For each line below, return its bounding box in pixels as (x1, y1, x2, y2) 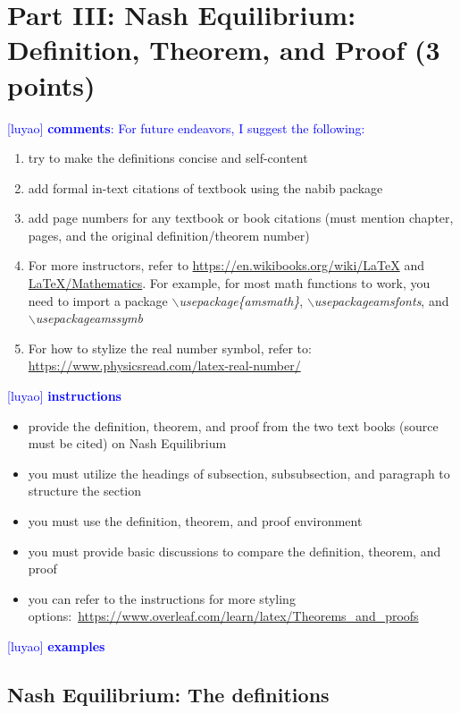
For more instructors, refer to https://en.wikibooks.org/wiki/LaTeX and (28, 256, 424, 275)
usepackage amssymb (35, 309, 143, 327)
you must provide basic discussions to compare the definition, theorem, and (28, 541, 441, 560)
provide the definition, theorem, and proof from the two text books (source (28, 416, 439, 435)
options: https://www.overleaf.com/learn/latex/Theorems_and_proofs (28, 607, 419, 625)
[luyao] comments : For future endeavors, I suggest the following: (7, 118, 365, 137)
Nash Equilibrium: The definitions (7, 680, 330, 708)
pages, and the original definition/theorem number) (28, 225, 310, 244)
